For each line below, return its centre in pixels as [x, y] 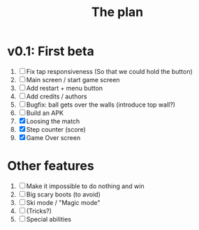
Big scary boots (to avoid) [64, 194]
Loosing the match [53, 121]
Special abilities [49, 219]
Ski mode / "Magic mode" [63, 202]
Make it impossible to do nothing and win [85, 186]
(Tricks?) [39, 210]
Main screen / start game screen [73, 79]
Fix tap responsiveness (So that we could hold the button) [110, 71]
